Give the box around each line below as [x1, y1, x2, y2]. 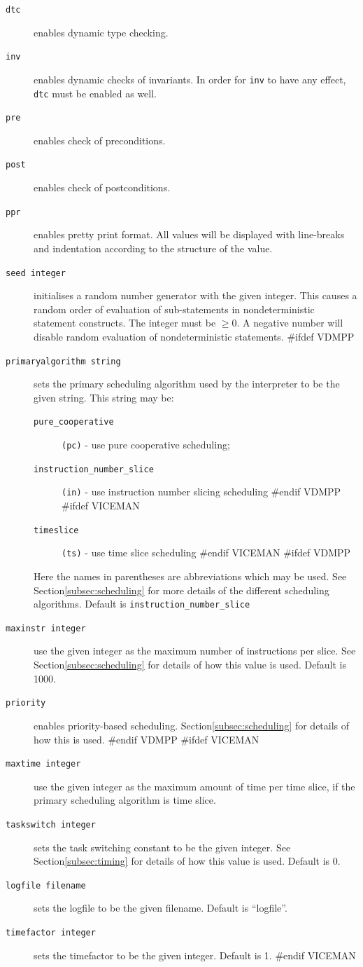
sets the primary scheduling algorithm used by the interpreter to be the [34, 376, 340, 391]
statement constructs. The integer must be [34, 315, 216, 330]
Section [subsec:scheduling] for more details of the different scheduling [34, 582, 329, 597]
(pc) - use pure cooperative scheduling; [62, 437, 230, 452]
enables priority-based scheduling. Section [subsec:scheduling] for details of [34, 718, 350, 732]
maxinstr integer [6, 623, 86, 633]
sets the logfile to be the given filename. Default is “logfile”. [34, 900, 287, 915]
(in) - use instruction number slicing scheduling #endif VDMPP [62, 484, 341, 499]
